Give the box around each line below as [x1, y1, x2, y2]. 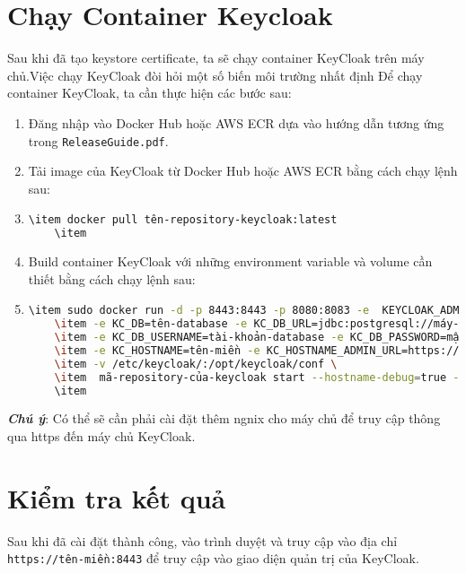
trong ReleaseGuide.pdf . [28, 131, 169, 150]
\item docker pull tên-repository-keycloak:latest [28, 213, 338, 227]
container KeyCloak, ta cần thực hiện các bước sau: [7, 83, 292, 102]
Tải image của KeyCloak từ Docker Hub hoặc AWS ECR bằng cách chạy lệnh [28, 161, 458, 180]
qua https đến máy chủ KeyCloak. [7, 427, 196, 445]
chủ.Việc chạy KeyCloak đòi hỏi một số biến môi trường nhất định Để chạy [7, 65, 423, 84]
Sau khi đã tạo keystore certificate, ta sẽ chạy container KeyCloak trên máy [7, 48, 425, 67]
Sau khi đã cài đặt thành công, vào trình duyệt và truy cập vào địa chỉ [7, 531, 398, 550]
